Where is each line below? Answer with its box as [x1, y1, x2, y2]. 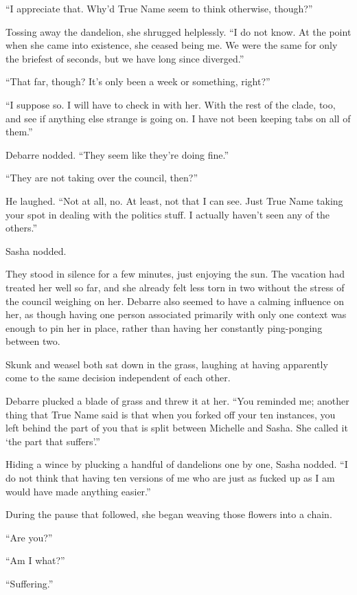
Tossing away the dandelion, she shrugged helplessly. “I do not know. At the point [5, 24, 352, 38]
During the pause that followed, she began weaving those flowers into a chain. [5, 507, 332, 521]
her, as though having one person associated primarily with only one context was [5, 307, 347, 322]
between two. [5, 334, 60, 348]
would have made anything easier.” [5, 484, 151, 498]
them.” [5, 124, 33, 139]
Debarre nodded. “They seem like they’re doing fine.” [5, 147, 229, 161]
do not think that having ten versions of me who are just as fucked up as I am [5, 471, 335, 485]
